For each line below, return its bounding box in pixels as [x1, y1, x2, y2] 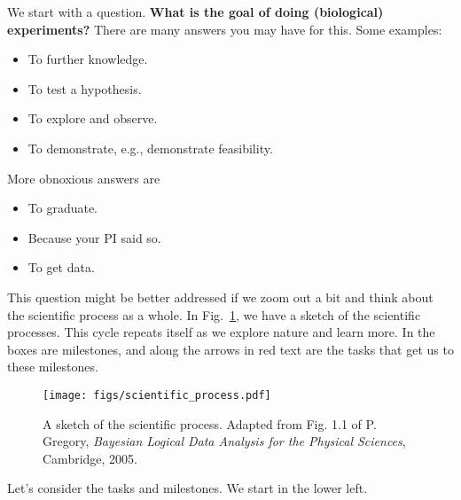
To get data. [27, 258, 95, 277]
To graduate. [27, 199, 98, 217]
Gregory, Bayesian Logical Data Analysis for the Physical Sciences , [43, 432, 406, 450]
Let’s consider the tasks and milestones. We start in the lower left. [7, 479, 368, 497]
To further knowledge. [27, 50, 148, 68]
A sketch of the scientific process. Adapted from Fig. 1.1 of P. [43, 414, 377, 433]
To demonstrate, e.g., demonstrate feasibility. [27, 138, 273, 157]
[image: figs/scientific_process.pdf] [43, 388, 271, 402]
